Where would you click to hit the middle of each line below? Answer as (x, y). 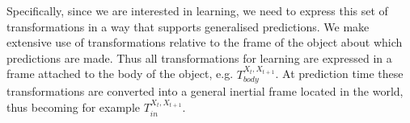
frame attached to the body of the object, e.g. (120, 74)
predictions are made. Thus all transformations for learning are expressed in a (199, 57)
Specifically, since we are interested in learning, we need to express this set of (197, 10)
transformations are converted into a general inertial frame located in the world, (205, 91)
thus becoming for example (74, 107)
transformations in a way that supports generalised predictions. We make (188, 26)
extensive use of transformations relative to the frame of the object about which (205, 42)
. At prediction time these (339, 74)
